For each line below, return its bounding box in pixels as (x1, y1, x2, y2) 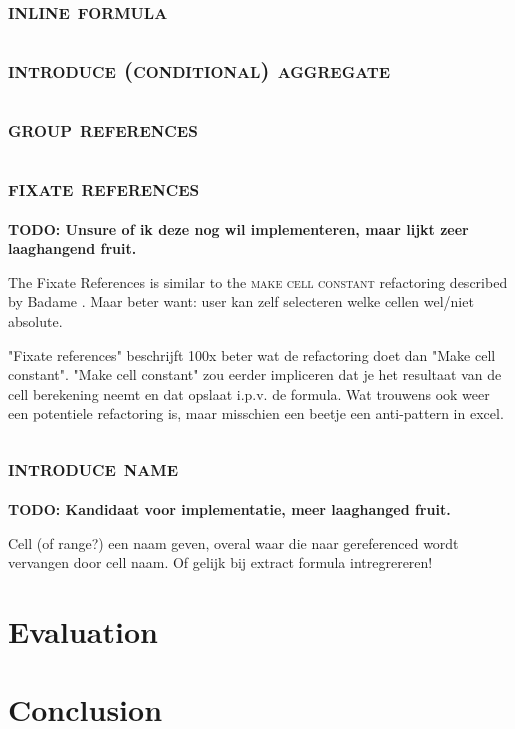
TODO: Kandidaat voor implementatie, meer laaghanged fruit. (8, 499, 451, 520)
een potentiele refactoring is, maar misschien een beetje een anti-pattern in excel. (8, 403, 504, 424)
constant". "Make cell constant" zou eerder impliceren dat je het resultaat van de (8, 364, 502, 385)
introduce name (8, 452, 179, 483)
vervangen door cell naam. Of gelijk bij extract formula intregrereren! (8, 552, 433, 573)
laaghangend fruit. (8, 238, 137, 259)
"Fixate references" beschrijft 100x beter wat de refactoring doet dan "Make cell (8, 344, 496, 365)
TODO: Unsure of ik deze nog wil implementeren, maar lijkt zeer (8, 218, 469, 239)
